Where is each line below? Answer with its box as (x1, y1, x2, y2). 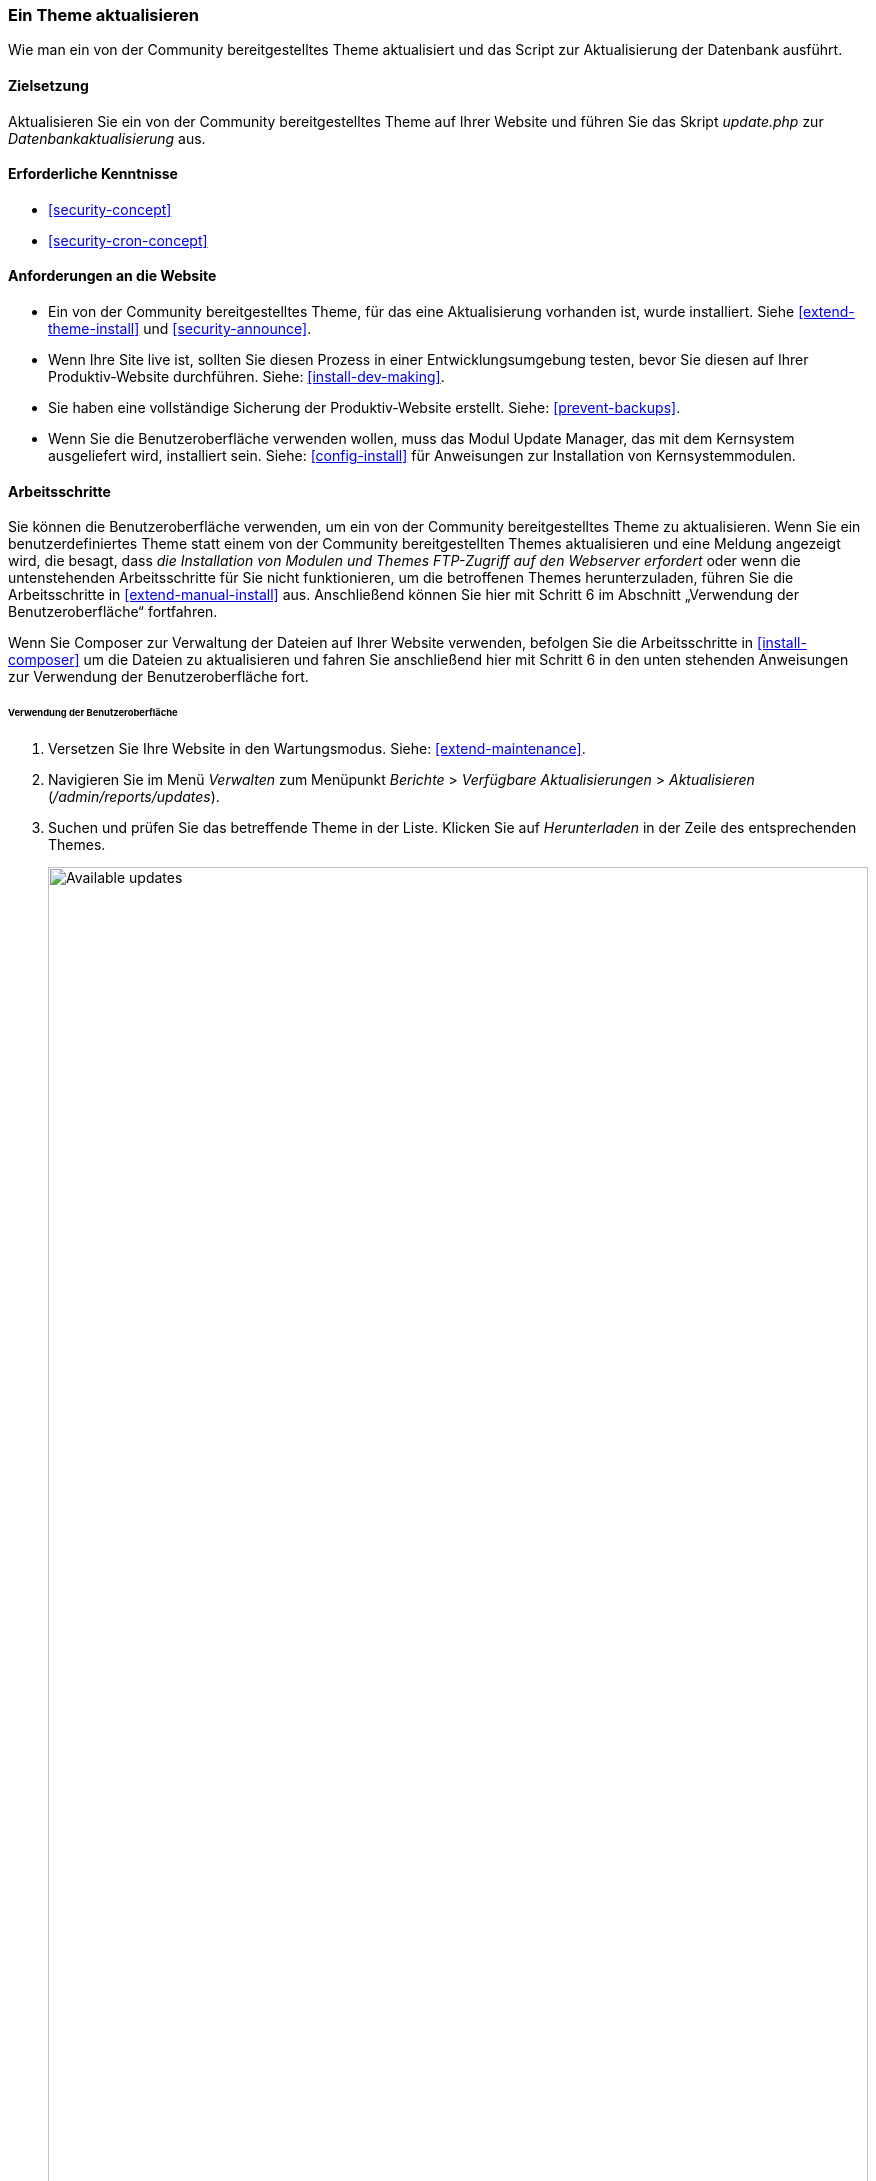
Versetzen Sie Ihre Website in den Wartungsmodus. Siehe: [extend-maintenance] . (48, 739, 586, 757)
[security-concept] (48, 200, 172, 218)
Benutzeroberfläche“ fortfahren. (8, 603, 218, 621)
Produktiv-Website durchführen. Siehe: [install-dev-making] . (48, 368, 445, 386)
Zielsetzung (8, 76, 89, 94)
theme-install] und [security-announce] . (48, 320, 312, 338)
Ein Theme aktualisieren (8, 5, 199, 25)
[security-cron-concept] (48, 231, 208, 249)
